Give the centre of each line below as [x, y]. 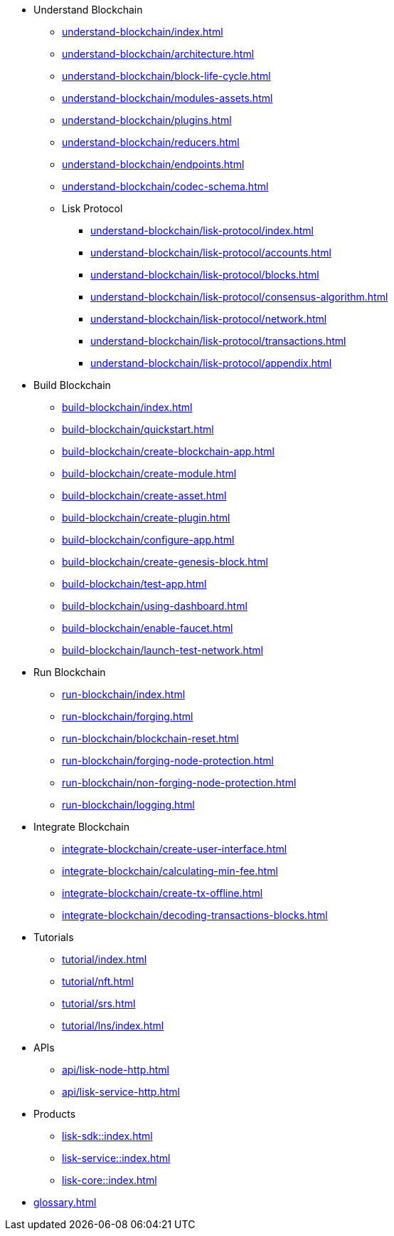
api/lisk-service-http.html [121, 1092]
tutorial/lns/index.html [113, 1025]
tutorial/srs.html [99, 1003]
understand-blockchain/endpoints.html [153, 164]
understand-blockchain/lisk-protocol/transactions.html [218, 341]
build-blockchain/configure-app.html [148, 540]
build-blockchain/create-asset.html [144, 495]
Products [55, 1114]
